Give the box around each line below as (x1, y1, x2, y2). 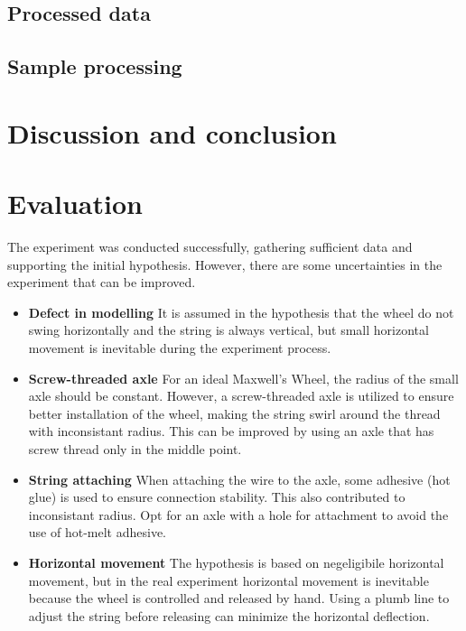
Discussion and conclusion (7, 114, 337, 151)
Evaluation (7, 185, 143, 222)
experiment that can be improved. (7, 273, 196, 292)
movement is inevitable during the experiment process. (28, 339, 331, 357)
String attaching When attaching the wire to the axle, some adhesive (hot (28, 469, 451, 488)
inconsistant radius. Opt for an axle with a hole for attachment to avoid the (28, 505, 449, 524)
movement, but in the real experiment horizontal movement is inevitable (28, 571, 429, 589)
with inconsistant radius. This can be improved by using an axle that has (28, 422, 434, 441)
